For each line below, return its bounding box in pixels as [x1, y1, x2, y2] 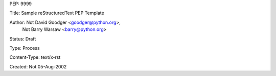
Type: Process [9, 45, 40, 51]
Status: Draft [9, 35, 36, 42]
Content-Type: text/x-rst [9, 54, 61, 60]
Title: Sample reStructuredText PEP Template [9, 10, 104, 16]
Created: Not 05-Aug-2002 [9, 63, 67, 69]
